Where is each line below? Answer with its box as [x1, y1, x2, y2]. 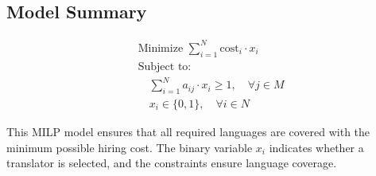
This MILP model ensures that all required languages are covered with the [6, 123, 370, 139]
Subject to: [138, 61, 192, 72]
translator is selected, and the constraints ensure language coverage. [6, 154, 337, 171]
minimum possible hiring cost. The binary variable [6, 139, 253, 155]
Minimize [138, 42, 184, 54]
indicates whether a [269, 139, 364, 155]
